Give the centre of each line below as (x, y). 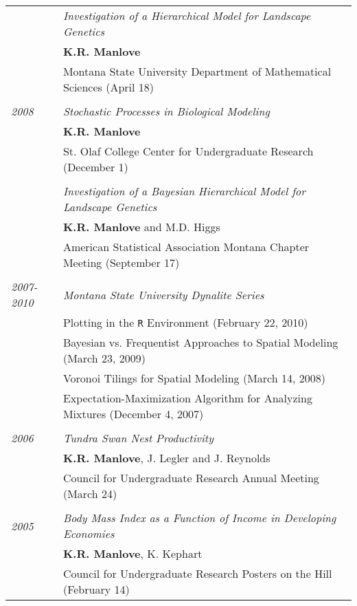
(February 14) (96, 589)
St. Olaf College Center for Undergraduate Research (188, 151)
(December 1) (95, 167)
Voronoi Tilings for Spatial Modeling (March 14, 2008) (194, 378)
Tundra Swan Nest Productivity (138, 438)
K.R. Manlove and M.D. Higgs (141, 227)
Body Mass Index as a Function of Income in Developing (199, 518)
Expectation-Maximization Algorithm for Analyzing (187, 398)
